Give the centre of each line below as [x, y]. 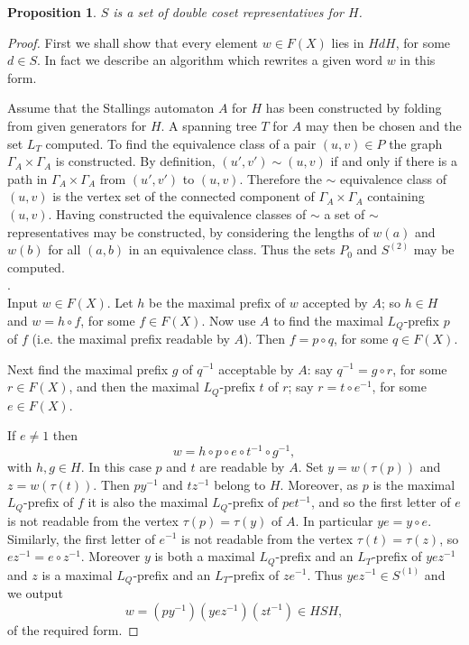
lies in [348, 42]
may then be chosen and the [383, 125]
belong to [240, 484]
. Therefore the [280, 178]
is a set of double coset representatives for [228, 12]
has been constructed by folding [354, 108]
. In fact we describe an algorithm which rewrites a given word [209, 60]
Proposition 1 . [52, 12]
